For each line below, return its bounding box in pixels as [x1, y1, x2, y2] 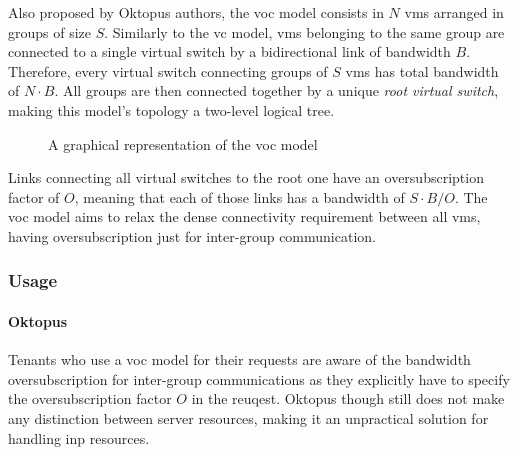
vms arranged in [404, 2, 504, 22]
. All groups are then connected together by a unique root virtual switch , [54, 80, 499, 101]
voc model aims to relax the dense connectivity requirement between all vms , [8, 206, 481, 227]
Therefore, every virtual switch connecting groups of [8, 60, 328, 81]
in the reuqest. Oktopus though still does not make [191, 388, 505, 409]
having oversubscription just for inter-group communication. [8, 225, 376, 246]
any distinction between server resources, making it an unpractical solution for [8, 407, 489, 428]
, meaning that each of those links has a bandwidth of [74, 186, 405, 207]
